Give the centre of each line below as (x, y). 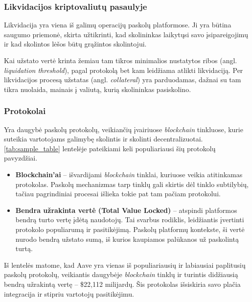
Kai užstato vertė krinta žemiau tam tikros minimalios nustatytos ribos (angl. (121, 60)
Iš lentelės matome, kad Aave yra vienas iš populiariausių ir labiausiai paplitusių (125, 265)
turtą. (24, 248)
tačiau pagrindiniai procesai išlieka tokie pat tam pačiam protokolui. (118, 194)
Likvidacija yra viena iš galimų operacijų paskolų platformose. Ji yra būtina (118, 25)
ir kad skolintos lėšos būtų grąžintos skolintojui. (75, 44)
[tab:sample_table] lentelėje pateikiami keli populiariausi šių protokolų (110, 148)
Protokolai (25, 111)
